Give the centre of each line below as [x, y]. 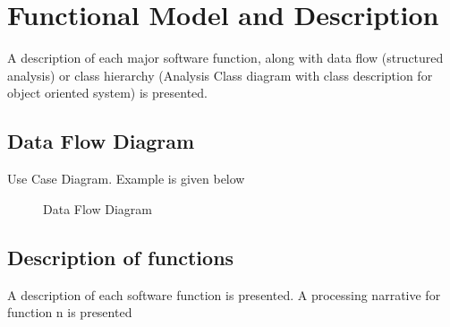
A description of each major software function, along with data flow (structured [225, 58]
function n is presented [70, 312]
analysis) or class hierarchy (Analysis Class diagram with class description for [220, 75]
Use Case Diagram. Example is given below [126, 179]
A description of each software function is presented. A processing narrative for [224, 294]
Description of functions [121, 257]
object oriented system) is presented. [107, 93]
